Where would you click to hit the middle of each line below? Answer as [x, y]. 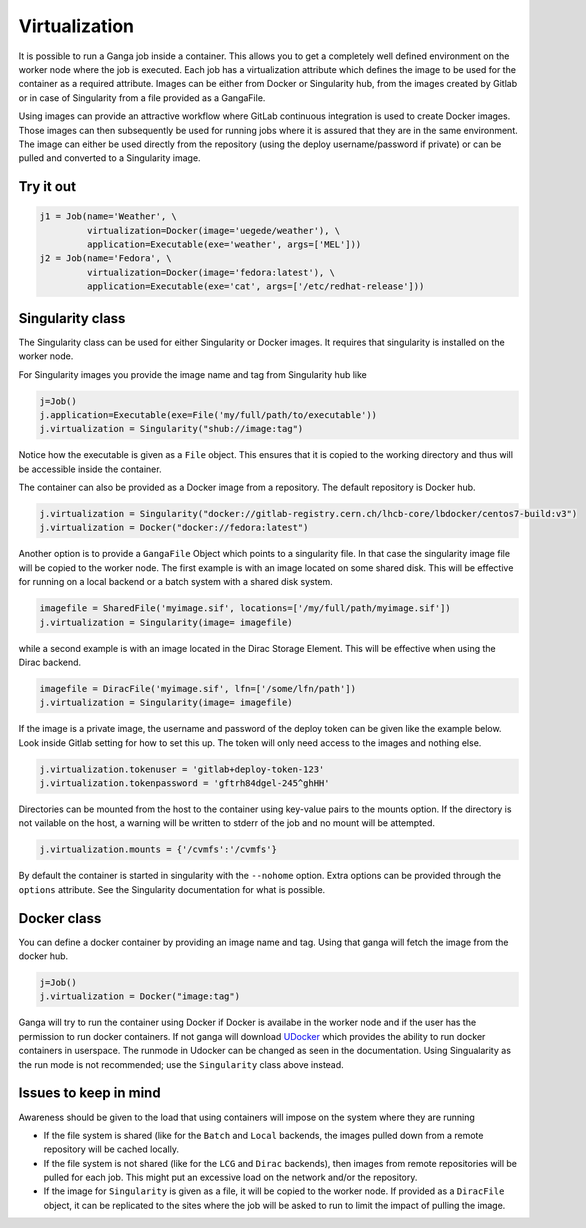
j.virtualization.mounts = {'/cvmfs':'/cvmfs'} [158, 849]
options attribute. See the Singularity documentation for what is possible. [172, 889]
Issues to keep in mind [89, 1093]
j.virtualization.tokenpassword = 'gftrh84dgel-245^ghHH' [184, 783]
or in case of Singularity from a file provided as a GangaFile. [142, 97]
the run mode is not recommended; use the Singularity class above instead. [181, 1064]
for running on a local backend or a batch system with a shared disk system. [176, 582]
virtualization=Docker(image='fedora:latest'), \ [210, 272]
